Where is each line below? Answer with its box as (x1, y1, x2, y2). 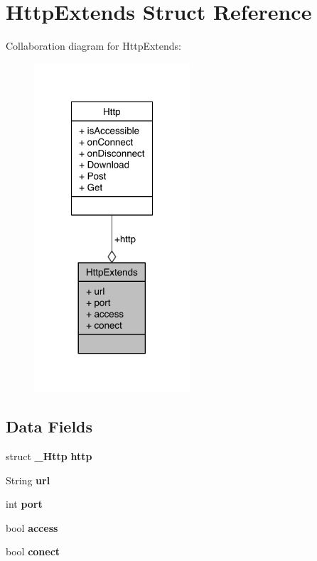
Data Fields (6, 415, 93, 437)
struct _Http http (6, 449, 92, 464)
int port (6, 496, 43, 511)
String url (6, 472, 50, 487)
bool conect (6, 544, 60, 559)
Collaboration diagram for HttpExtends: (6, 38, 182, 53)
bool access (6, 520, 58, 535)
